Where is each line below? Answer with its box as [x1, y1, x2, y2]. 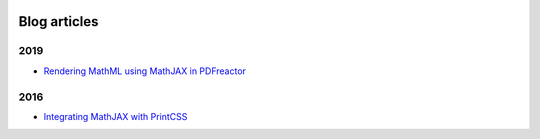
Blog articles [18, 13, 99, 30]
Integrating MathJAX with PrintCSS [43, 110, 188, 122]
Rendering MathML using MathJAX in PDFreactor [43, 65, 247, 77]
